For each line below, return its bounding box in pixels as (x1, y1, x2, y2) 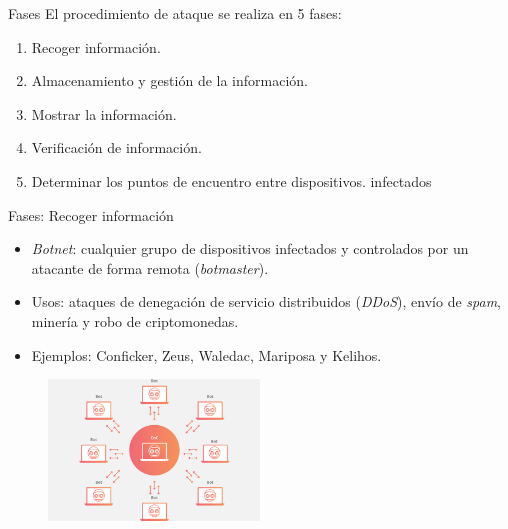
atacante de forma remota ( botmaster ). (31, 257, 269, 278)
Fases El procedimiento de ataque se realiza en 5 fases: (8, 3, 342, 23)
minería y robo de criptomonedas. (31, 310, 239, 331)
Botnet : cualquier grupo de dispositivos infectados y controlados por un (31, 238, 469, 259)
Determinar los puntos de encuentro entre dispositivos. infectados (31, 170, 432, 191)
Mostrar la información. (31, 103, 177, 124)
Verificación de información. (31, 137, 202, 158)
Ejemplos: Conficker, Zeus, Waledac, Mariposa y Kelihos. (31, 344, 382, 365)
